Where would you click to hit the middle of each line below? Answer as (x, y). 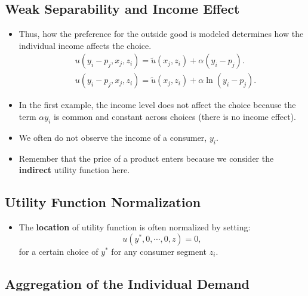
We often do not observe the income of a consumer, (113, 137)
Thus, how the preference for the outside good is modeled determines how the (161, 34)
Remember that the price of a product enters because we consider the (146, 158)
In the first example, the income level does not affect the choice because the (157, 105)
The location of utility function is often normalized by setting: (135, 227)
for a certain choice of (58, 251)
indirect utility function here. (74, 170)
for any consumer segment (159, 251)
